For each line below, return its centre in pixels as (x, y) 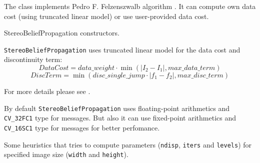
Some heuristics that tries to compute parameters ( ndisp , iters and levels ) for (128, 144)
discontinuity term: (33, 59)
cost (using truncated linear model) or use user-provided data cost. (106, 16)
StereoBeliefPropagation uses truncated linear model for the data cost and (122, 49)
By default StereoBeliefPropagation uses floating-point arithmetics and (117, 108)
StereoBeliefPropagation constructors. (62, 33)
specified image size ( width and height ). (66, 154)
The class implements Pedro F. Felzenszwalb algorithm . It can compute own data (130, 6)
